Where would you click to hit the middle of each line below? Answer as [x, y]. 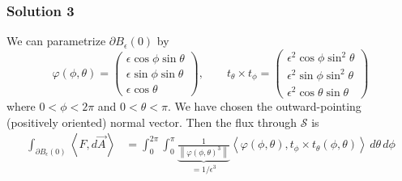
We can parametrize [56, 41]
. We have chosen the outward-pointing [264, 106]
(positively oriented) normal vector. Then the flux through [152, 122]
